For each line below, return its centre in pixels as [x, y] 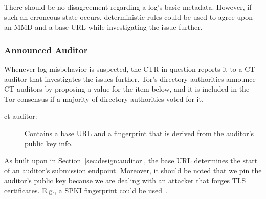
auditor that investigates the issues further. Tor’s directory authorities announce [130, 79]
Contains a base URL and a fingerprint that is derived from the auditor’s [139, 133]
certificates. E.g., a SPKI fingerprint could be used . [86, 190]
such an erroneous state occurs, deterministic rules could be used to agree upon [129, 17]
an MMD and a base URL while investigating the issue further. [103, 27]
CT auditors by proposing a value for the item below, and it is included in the [127, 89]
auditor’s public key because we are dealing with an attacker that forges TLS [125, 180]
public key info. [49, 143]
